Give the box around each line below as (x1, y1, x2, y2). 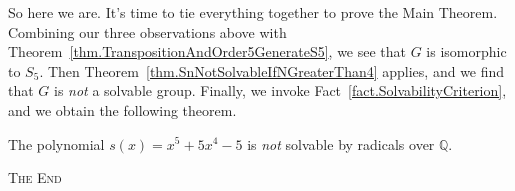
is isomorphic (426, 41, 507, 62)
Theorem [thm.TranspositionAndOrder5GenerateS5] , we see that (8, 41, 407, 62)
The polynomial (8, 133, 105, 154)
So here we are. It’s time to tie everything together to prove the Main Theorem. (8, 2, 498, 22)
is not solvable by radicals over (247, 133, 435, 154)
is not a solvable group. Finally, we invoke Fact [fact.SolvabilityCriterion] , (54, 80, 507, 101)
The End (8, 167, 62, 188)
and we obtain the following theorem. (8, 99, 237, 120)
